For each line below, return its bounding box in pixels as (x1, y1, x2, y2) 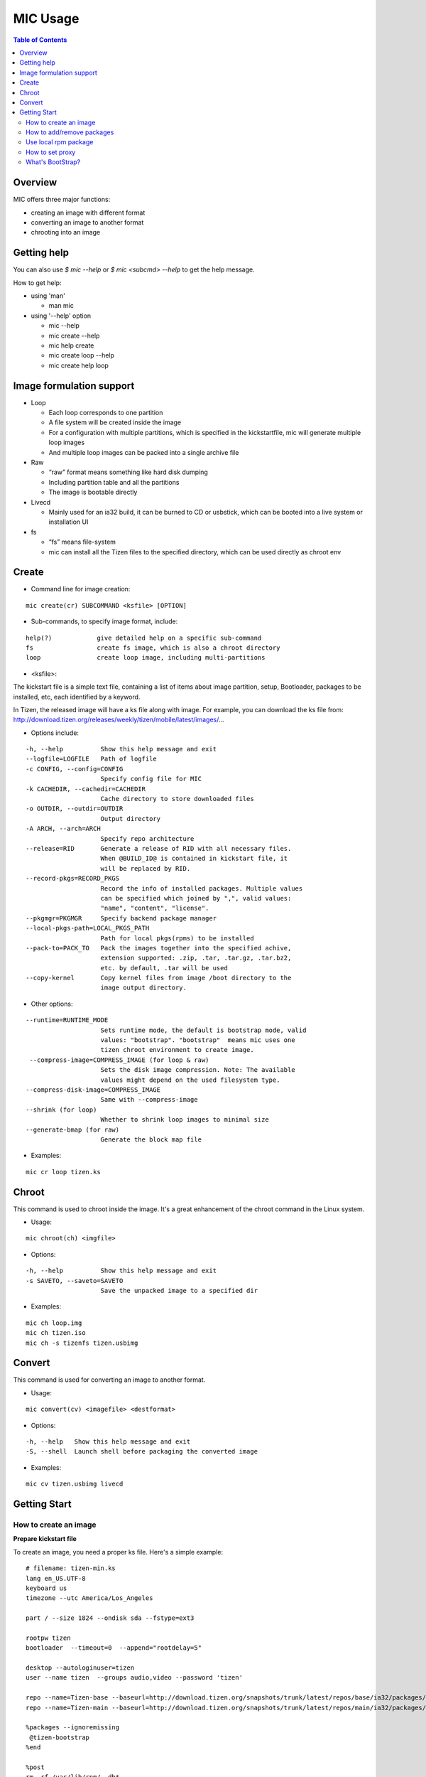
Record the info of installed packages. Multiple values (100, 884, 303, 892)
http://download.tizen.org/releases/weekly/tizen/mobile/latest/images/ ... (13, 715, 224, 724)
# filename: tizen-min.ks (26, 1564, 116, 1572)
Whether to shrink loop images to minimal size (100, 1116, 269, 1124)
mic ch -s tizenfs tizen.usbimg (26, 1338, 138, 1347)
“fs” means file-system (48, 537, 116, 547)
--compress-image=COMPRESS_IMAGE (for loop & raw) (29, 1056, 209, 1064)
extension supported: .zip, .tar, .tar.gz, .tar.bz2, (100, 954, 292, 962)
